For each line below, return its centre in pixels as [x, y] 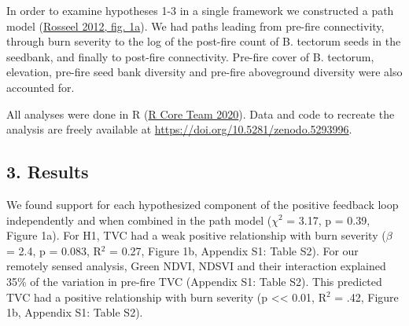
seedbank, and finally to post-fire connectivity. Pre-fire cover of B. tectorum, [190, 56]
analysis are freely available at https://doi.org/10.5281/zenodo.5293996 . [179, 129]
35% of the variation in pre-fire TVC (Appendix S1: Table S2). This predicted [194, 281]
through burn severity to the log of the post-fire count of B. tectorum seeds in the [204, 41]
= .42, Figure [367, 297]
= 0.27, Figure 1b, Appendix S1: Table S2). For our [234, 250]
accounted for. [41, 87]
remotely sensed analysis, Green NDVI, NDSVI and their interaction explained [196, 266]
